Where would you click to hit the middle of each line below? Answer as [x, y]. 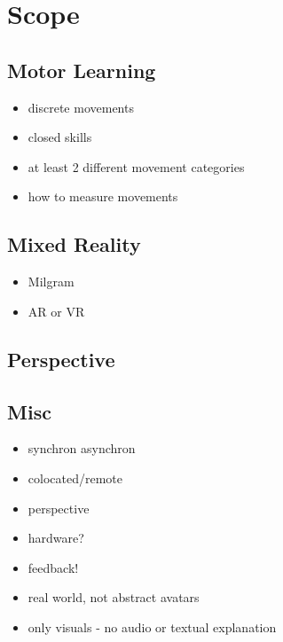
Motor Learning [82, 70]
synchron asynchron [82, 448]
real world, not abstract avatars [114, 597]
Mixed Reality [74, 244]
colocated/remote [75, 478]
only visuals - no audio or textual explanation [152, 626]
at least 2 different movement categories [136, 166]
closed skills [60, 137]
